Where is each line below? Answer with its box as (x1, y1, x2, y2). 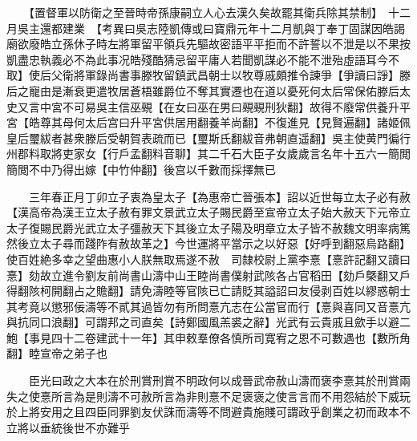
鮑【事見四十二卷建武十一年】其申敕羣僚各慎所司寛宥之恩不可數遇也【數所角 (6, 329, 411, 346)
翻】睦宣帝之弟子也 (6, 345, 107, 362)
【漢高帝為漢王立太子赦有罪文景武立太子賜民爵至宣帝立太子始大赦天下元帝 (6, 204, 399, 220)
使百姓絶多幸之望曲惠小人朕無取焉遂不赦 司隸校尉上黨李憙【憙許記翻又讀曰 (6, 250, 411, 267)
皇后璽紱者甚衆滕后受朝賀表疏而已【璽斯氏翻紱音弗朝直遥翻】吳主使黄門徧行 (6, 129, 411, 146)
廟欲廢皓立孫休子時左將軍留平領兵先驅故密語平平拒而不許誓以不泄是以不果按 (6, 35, 411, 52)
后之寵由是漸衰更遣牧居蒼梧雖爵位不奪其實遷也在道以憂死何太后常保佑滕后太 (6, 82, 411, 99)
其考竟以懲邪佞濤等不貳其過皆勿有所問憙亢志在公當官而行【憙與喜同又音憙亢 (6, 297, 411, 314)
